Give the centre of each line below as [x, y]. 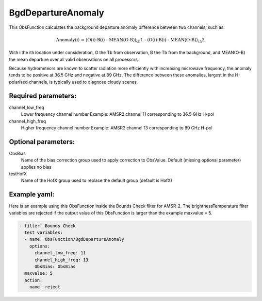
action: [33, 280]
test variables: [44, 233]
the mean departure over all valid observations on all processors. [74, 59]
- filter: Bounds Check [48, 226]
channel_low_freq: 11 [60, 253]
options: [40, 246]
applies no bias [36, 167]
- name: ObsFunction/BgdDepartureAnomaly [74, 239]
